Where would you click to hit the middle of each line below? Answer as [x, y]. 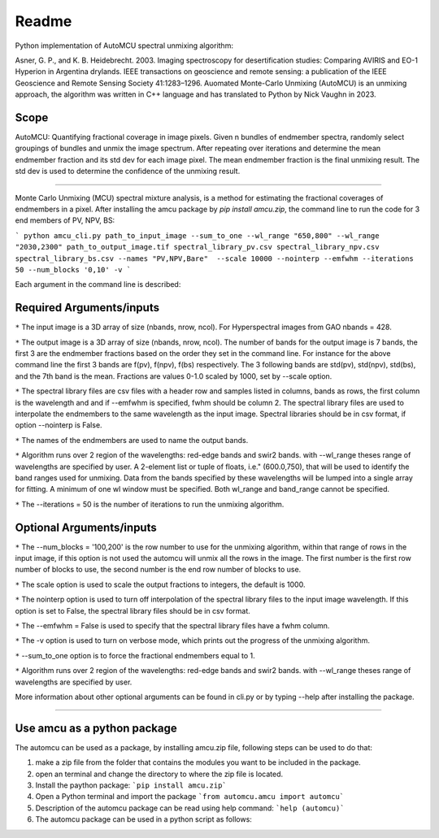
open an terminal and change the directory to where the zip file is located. [159, 774]
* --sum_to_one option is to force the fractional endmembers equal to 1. [135, 655]
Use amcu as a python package [96, 728]
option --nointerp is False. [59, 425]
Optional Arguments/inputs [86, 527]
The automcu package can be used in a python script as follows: [143, 819]
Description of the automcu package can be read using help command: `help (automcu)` [190, 808]
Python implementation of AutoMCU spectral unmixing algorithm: [124, 46]
